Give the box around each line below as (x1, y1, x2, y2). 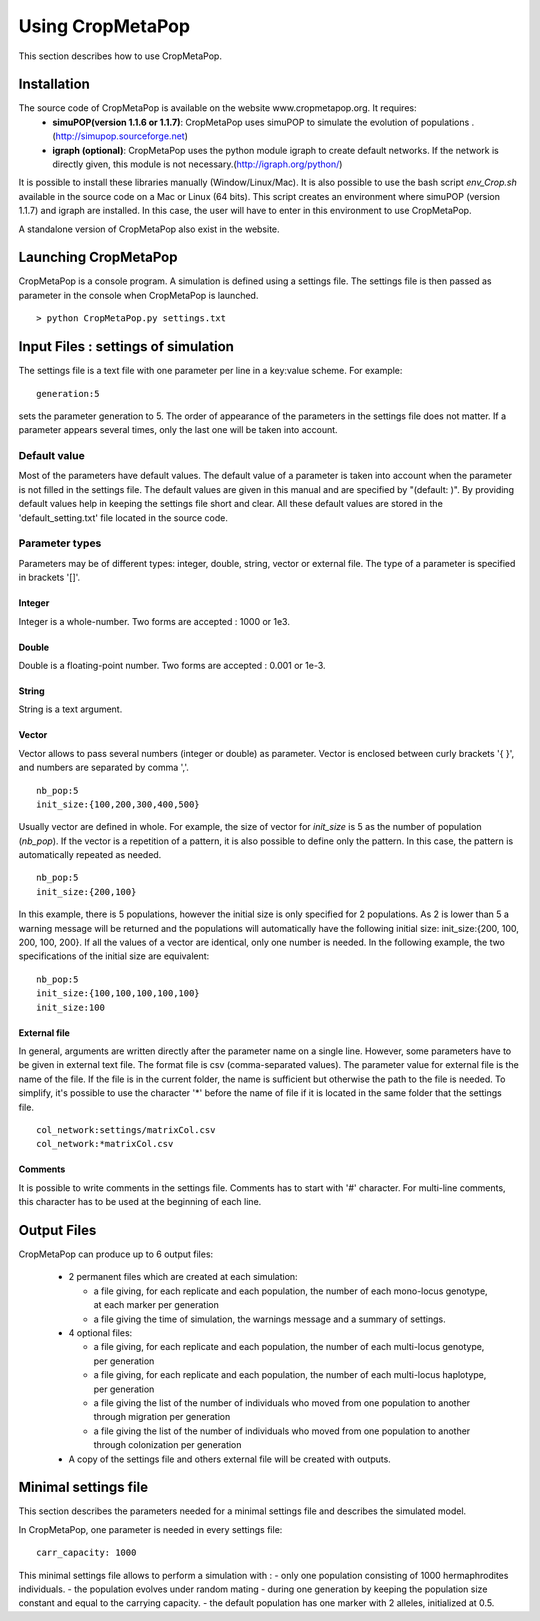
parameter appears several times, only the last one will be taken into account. (18, 424, 339, 436)
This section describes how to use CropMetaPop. (18, 50, 222, 62)
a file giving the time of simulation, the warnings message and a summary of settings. (93, 1313, 446, 1325)
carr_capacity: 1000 (36, 1547, 137, 1559)
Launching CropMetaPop (18, 249, 178, 266)
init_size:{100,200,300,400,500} (36, 798, 200, 810)
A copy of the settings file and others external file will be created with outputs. (68, 1453, 392, 1465)
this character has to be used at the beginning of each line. (18, 1196, 262, 1208)
